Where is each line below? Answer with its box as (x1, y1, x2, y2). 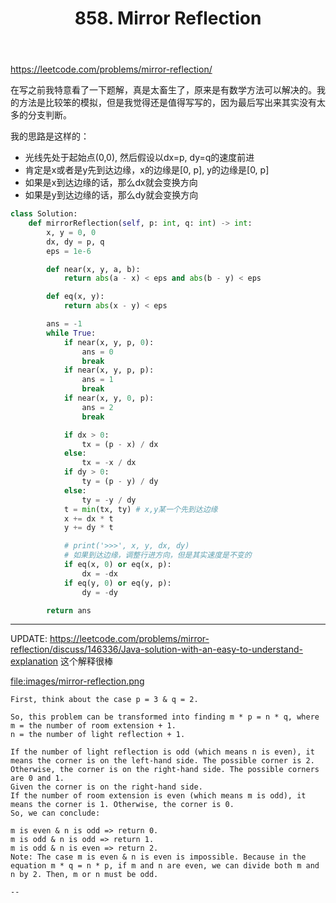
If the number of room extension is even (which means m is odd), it (10, 791, 307, 801)
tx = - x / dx (81, 458, 137, 468)
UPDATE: (10, 633, 48, 645)
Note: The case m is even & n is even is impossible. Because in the (10, 852, 307, 862)
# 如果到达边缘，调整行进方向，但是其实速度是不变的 (63, 550, 252, 561)
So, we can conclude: (10, 808, 101, 819)
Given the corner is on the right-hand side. (10, 782, 203, 792)
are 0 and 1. (10, 773, 65, 784)
